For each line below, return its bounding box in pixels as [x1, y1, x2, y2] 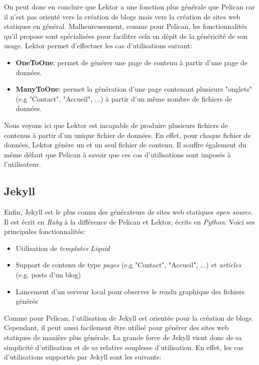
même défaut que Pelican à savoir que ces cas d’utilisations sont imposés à [4, 149, 231, 159]
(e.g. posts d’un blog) [15, 269, 81, 280]
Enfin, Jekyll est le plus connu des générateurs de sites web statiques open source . [4, 207, 253, 217]
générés [15, 296, 38, 306]
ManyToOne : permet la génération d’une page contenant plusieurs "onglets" [15, 84, 252, 94]
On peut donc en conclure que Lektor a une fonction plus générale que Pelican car [4, 1, 255, 11]
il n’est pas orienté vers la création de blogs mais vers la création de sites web [4, 11, 241, 21]
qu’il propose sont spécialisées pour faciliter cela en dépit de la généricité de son [4, 30, 248, 41]
